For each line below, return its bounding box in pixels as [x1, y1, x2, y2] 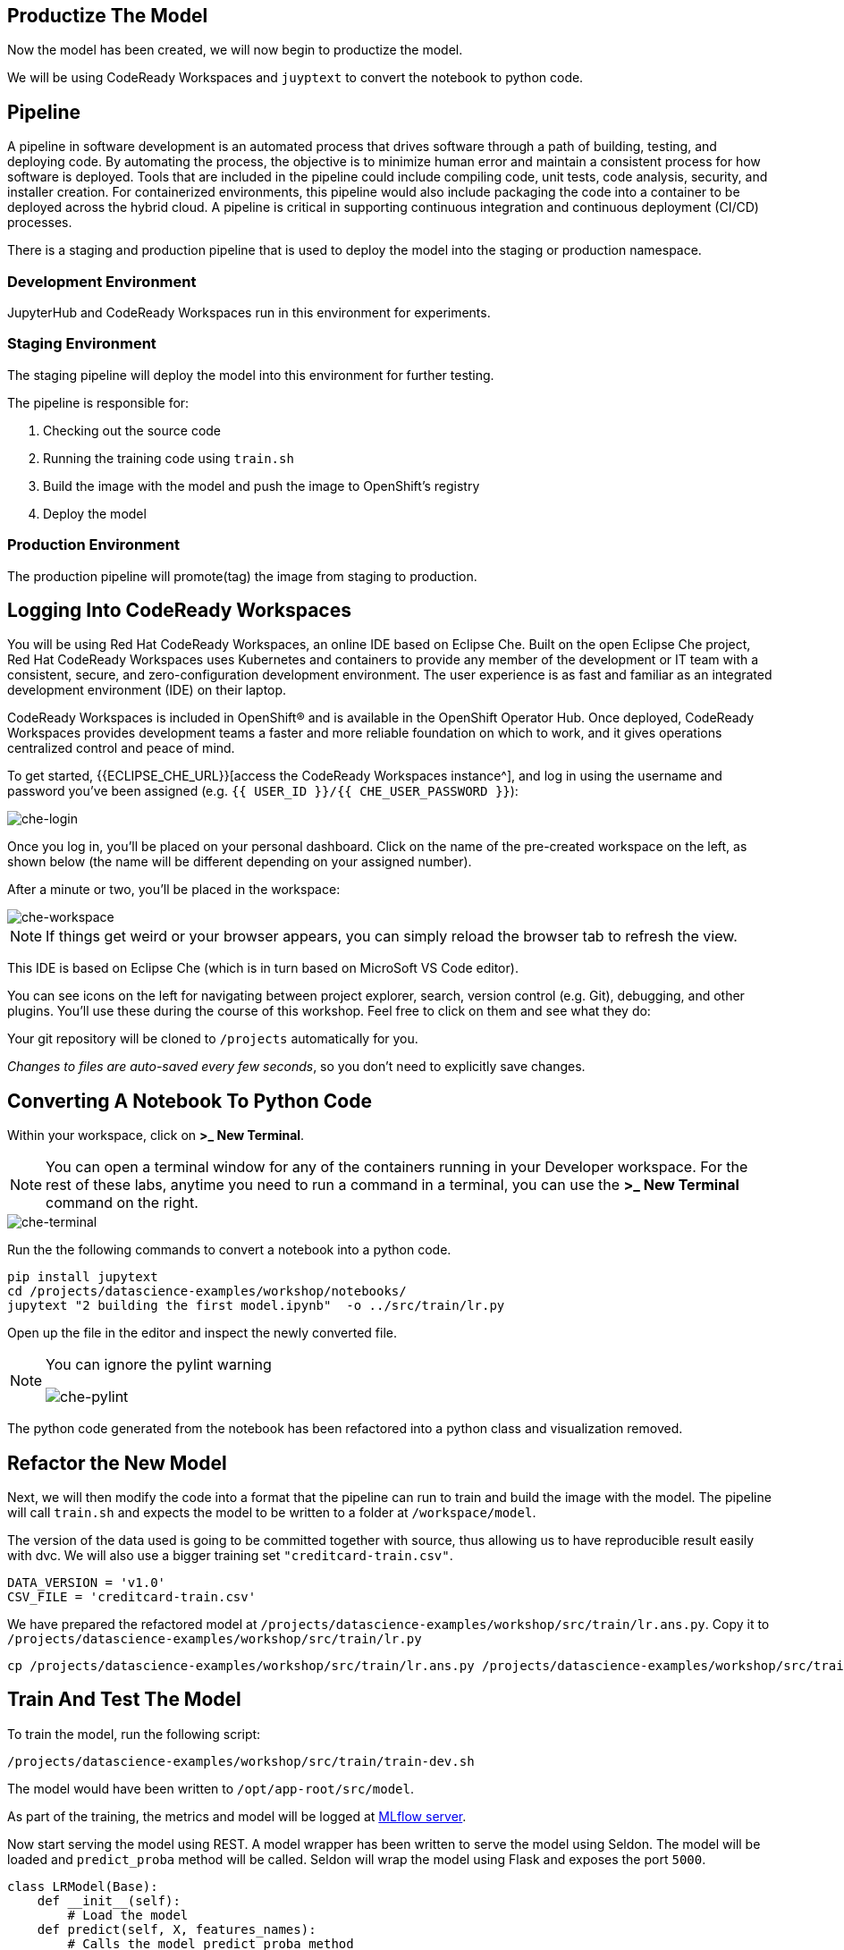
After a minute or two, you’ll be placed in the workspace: [7, 882, 341, 898]
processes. [7, 215, 72, 231]
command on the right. [46, 1194, 198, 1212]
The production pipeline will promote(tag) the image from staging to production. [7, 568, 477, 584]
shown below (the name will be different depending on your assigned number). [7, 854, 472, 870]
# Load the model [67, 1907, 189, 1922]
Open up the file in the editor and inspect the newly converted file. [7, 1325, 397, 1341]
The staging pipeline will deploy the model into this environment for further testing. [7, 367, 494, 383]
